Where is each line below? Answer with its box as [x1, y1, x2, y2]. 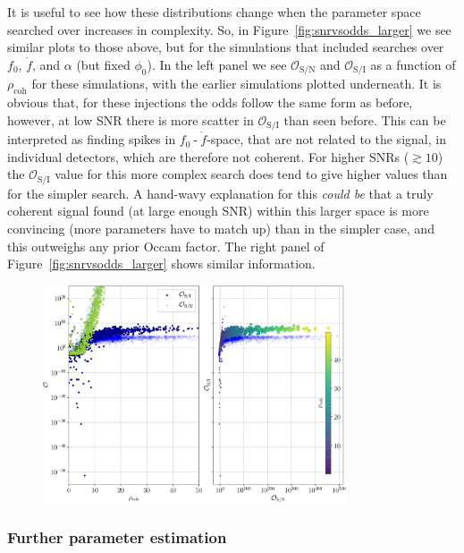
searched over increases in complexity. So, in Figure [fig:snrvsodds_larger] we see [7, 20, 451, 38]
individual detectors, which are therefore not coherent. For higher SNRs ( [7, 147, 409, 166]
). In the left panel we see [147, 55, 287, 73]
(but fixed [76, 55, 131, 73]
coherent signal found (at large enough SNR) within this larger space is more [7, 201, 429, 220]
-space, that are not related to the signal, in [207, 130, 446, 149]
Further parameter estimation [7, 526, 227, 549]
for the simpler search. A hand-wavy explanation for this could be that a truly [7, 183, 434, 202]
